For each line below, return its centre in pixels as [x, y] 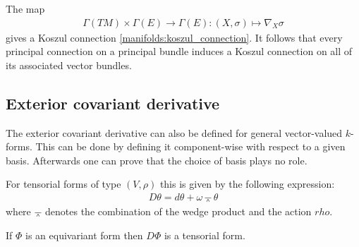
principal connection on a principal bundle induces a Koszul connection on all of [179, 51]
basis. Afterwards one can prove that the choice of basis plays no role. [157, 160]
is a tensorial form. [205, 235]
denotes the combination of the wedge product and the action [178, 211]
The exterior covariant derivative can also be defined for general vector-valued [174, 132]
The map [25, 8]
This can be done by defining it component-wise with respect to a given [190, 146]
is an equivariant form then [84, 235]
